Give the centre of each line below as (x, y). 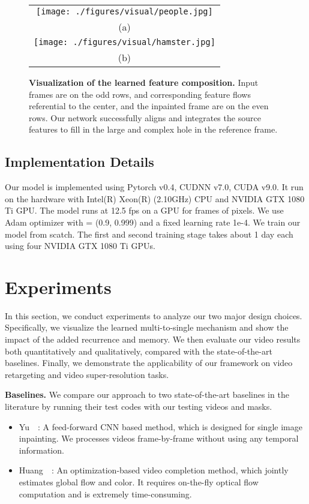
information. (41, 450)
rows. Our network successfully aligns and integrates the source (145, 117)
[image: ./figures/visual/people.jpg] (124, 11)
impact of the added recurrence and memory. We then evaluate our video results (153, 339)
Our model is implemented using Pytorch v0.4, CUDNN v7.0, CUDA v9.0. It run (154, 187)
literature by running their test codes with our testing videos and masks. (139, 406)
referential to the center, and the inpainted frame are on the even (149, 106)
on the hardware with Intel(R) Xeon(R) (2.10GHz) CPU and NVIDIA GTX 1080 (155, 198)
